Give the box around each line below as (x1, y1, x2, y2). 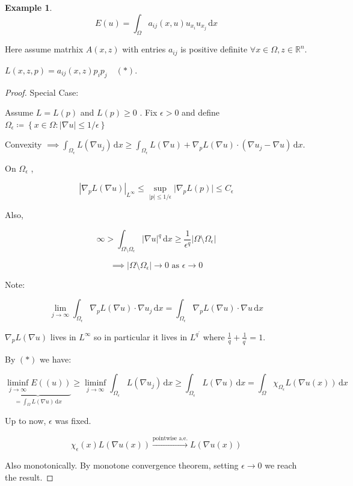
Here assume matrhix (5, 43, 84, 55)
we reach (265, 459, 297, 472)
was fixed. (55, 414, 91, 427)
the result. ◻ (5, 470, 54, 483)
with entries (122, 43, 166, 55)
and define (182, 106, 220, 119)
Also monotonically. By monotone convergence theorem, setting (5, 459, 239, 472)
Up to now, (5, 414, 46, 427)
